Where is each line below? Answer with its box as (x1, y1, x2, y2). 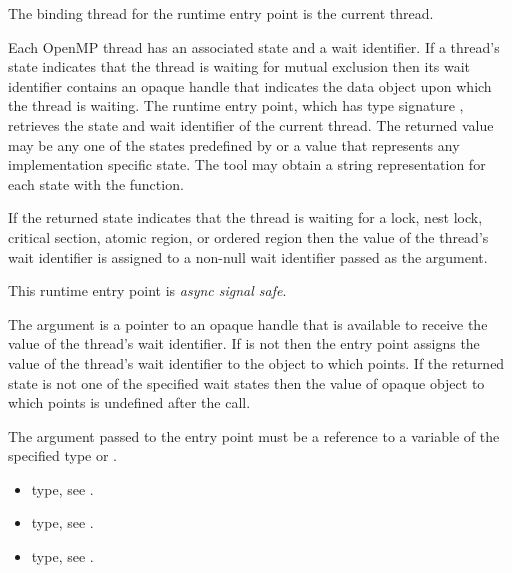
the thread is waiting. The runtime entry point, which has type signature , (8, 95, 464, 116)
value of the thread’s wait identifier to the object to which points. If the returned (8, 352, 505, 373)
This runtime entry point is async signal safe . (8, 280, 287, 301)
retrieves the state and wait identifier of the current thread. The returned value (8, 114, 494, 135)
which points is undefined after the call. (8, 392, 251, 413)
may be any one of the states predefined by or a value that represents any (8, 134, 460, 155)
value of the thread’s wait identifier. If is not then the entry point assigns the (8, 333, 480, 354)
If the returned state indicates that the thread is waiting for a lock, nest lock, (8, 207, 483, 228)
